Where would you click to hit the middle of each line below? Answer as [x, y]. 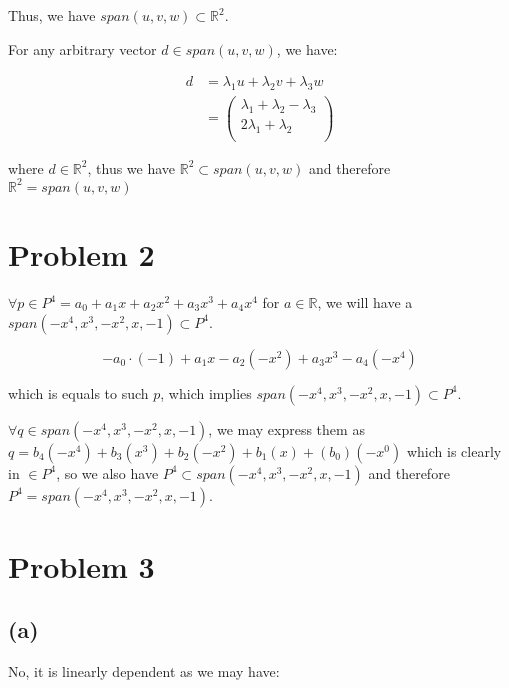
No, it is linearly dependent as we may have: [144, 671]
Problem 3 [81, 565]
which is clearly [454, 450]
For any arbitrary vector [82, 48]
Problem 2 [81, 254]
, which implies [206, 392]
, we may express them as [286, 428]
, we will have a [365, 302]
